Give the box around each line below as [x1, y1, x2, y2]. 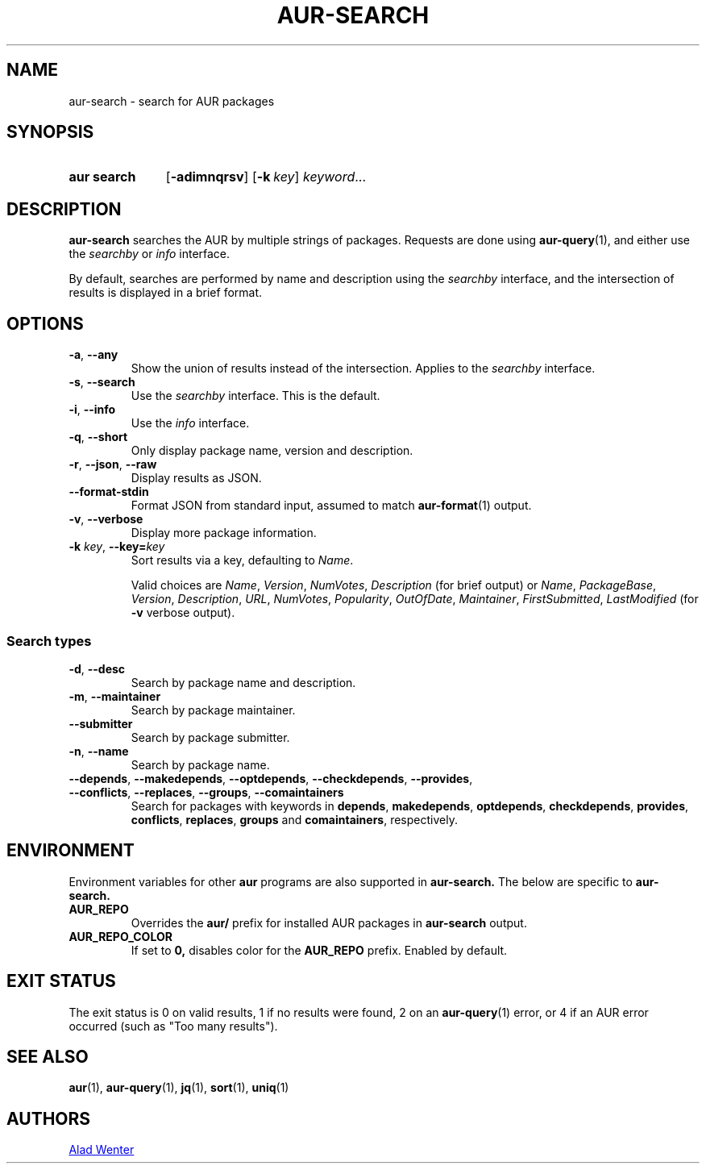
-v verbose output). [131, 606, 235, 620]
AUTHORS [6, 1108, 91, 1129]
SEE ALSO [6, 1046, 89, 1067]
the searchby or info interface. [69, 247, 230, 261]
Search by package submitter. [131, 730, 290, 744]
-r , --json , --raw [69, 457, 157, 472]
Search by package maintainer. [131, 702, 296, 717]
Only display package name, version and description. [131, 443, 413, 458]
